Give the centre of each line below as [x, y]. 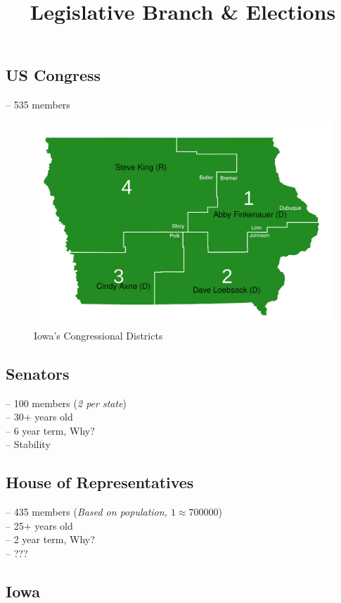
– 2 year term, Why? [50, 539]
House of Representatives [100, 482]
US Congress [53, 75]
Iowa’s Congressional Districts [98, 335]
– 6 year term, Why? [50, 430]
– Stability [28, 444]
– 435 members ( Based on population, [86, 512]
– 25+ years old [39, 525]
